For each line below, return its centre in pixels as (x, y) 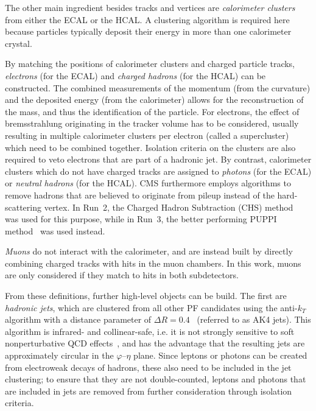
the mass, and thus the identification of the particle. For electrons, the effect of (152, 111)
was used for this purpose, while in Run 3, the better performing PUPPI (141, 219)
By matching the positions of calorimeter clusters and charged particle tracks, (150, 64)
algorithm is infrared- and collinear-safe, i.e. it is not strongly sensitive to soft (150, 331)
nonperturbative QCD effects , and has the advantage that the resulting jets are (155, 343)
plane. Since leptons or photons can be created (220, 355)
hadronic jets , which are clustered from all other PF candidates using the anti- (151, 307)
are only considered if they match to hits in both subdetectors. (122, 275)
